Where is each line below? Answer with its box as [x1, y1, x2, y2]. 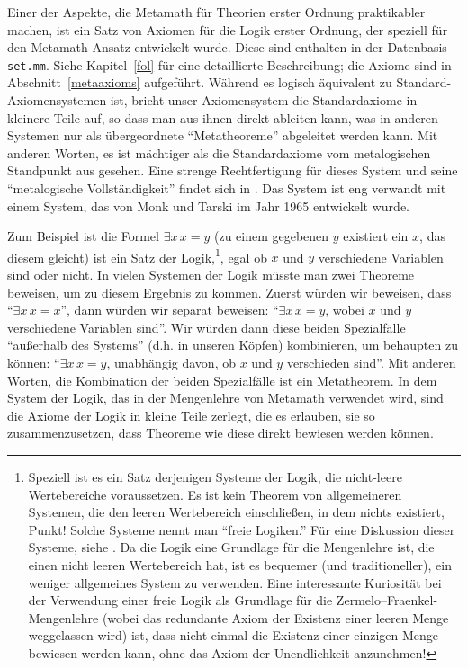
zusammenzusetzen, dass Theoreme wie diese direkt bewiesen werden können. [7, 423, 434, 442]
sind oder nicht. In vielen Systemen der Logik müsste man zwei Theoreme [7, 265, 415, 284]
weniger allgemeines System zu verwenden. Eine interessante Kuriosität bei [28, 573, 442, 592]
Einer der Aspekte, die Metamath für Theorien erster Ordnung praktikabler [7, 3, 426, 21]
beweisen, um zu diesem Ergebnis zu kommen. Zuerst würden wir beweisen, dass [7, 282, 452, 301]
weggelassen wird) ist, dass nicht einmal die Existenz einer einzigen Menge [28, 626, 439, 645]
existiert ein [343, 227, 409, 245]
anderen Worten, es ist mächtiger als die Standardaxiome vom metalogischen [7, 143, 431, 162]
